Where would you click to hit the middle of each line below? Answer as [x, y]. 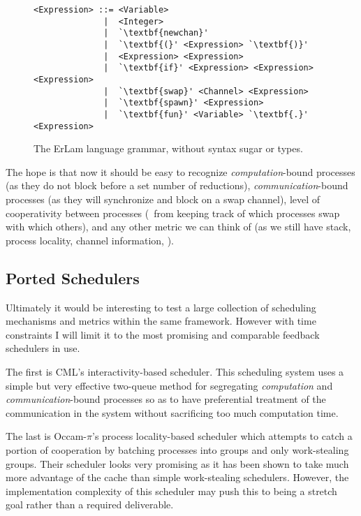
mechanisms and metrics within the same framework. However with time [161, 321]
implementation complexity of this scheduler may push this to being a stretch [171, 491]
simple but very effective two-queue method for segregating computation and [169, 385]
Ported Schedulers [73, 278]
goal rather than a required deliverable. [90, 504]
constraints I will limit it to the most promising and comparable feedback [163, 334]
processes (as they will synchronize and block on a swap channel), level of [163, 199]
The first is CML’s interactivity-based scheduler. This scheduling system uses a [175, 371]
